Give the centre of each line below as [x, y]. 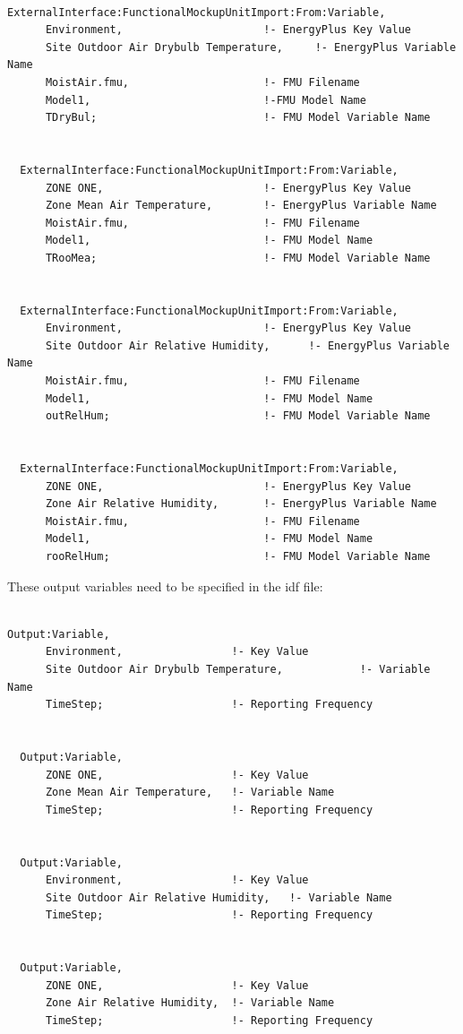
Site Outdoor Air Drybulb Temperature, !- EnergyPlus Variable [251, 47]
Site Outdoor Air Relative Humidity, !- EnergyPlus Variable [247, 345]
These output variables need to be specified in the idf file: [165, 586]
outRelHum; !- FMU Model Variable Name [238, 416]
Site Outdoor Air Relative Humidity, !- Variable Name [219, 897]
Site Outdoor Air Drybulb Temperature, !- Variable [238, 669]
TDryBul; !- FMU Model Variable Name [238, 118]
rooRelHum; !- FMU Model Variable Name [238, 556]
